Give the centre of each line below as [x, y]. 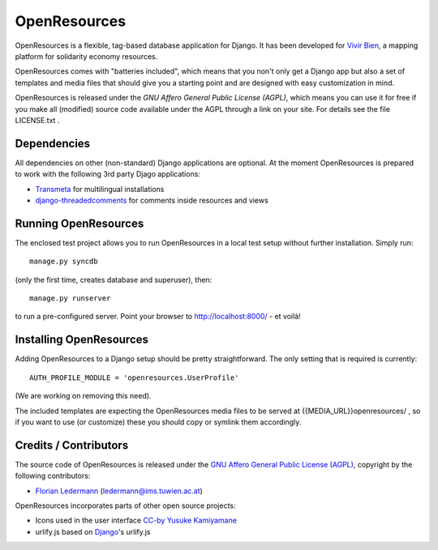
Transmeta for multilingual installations [100, 189]
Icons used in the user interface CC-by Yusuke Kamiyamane [136, 520]
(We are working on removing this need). [83, 396]
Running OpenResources [79, 223]
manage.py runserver [70, 298]
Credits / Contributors [72, 445]
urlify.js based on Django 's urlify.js [93, 531]
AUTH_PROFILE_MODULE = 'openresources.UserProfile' [134, 377]
